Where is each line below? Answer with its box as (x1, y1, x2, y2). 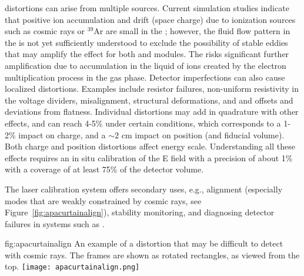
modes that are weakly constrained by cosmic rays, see (5, 194, 202, 207)
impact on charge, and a (18, 128, 106, 141)
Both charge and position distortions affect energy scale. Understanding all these (5, 140, 295, 152)
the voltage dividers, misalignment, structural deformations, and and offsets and (5, 94, 293, 106)
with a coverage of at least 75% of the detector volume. (5, 163, 204, 175)
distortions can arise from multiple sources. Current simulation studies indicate (5, 2, 289, 14)
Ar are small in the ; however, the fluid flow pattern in (93, 25, 290, 37)
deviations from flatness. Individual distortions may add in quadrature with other (5, 105, 299, 118)
